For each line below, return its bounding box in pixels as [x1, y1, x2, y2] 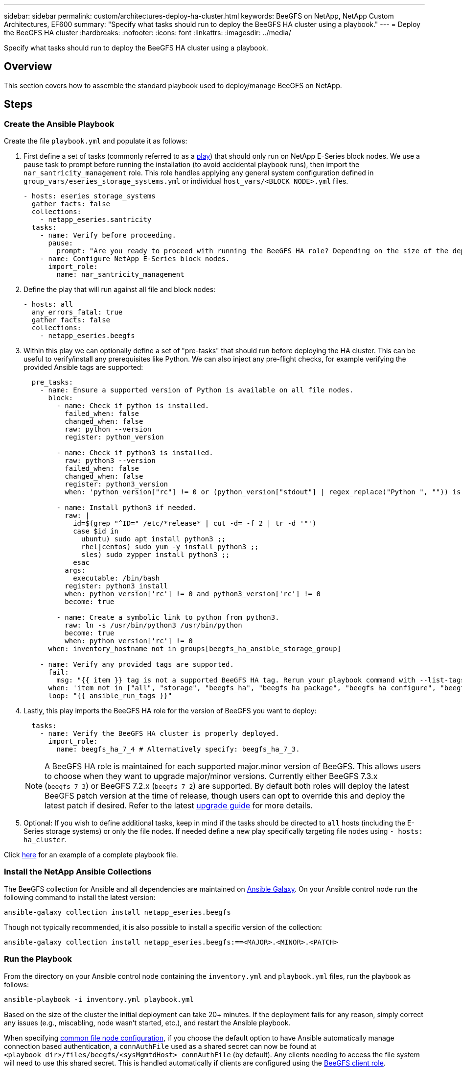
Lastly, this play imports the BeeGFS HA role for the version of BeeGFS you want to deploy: [23, 706, 317, 715]
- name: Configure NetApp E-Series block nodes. [40, 255, 230, 263]
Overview [4, 60, 52, 73]
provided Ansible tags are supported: [23, 363, 143, 372]
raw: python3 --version [65, 457, 156, 465]
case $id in [73, 527, 118, 535]
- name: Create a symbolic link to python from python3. [56, 613, 279, 622]
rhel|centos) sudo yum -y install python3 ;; [81, 543, 259, 551]
